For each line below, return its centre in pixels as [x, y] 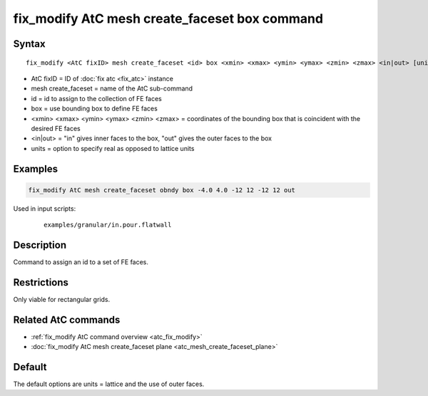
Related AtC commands [67, 319]
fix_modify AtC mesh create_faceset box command [168, 19]
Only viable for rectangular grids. [62, 299]
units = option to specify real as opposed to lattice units [113, 148]
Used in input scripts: [45, 208]
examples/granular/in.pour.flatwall [108, 225]
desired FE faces [56, 128]
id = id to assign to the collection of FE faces [96, 98]
